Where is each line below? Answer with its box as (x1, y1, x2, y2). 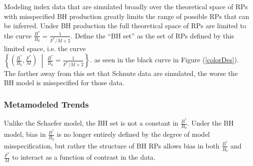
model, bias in (4, 129, 46, 139)
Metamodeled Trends (4, 98, 89, 110)
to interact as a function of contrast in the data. (12, 152, 156, 162)
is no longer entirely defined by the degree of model (56, 129, 210, 139)
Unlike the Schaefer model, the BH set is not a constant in (4, 118, 179, 128)
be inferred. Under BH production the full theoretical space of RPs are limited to (4, 20, 246, 31)
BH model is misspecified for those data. (4, 77, 125, 88)
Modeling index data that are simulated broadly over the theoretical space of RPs (4, 1, 248, 11)
